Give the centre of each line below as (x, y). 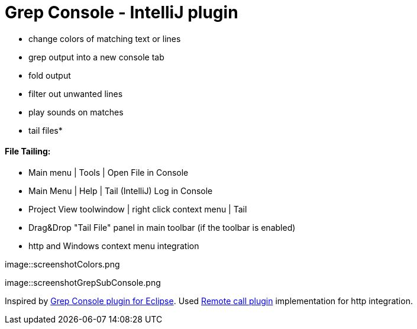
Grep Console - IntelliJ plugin (122, 12)
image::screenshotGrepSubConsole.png (83, 282)
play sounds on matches (76, 112)
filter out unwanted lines (76, 93)
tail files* (46, 130)
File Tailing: (28, 151)
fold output (50, 75)
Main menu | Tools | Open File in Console (109, 172)
